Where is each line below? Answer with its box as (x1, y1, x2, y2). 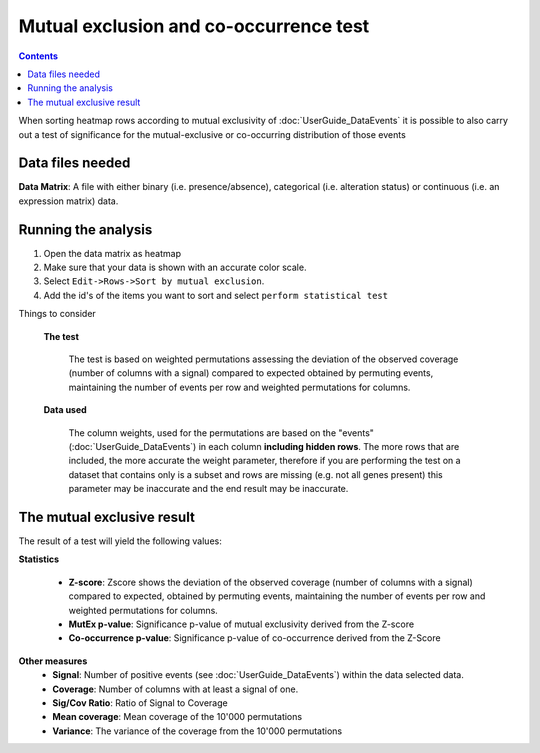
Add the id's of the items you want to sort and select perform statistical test (43, 289, 389, 301)
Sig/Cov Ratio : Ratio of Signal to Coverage (52, 696, 229, 709)
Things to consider (18, 308, 97, 320)
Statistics (18, 553, 60, 565)
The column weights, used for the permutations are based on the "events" (68, 426, 375, 439)
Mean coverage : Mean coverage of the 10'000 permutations (52, 711, 303, 723)
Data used (43, 404, 87, 416)
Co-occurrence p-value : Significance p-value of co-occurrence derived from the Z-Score (68, 632, 441, 644)
